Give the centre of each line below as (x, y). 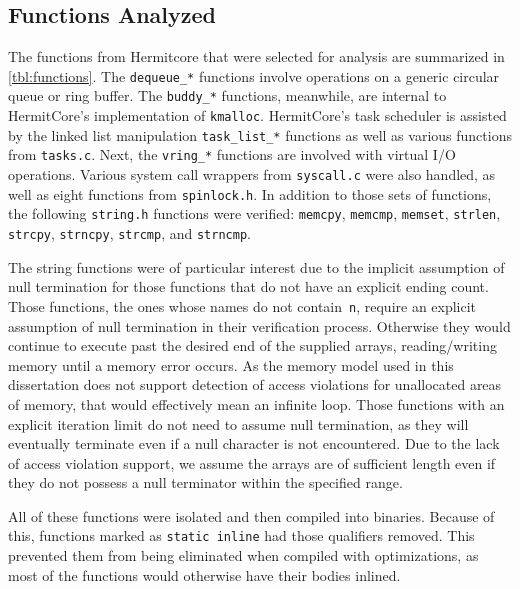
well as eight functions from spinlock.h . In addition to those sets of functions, (250, 193)
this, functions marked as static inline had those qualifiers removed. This (241, 535)
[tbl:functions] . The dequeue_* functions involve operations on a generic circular (254, 75)
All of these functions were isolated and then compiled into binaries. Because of (251, 515)
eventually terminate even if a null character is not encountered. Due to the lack (254, 443)
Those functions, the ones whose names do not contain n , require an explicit (242, 305)
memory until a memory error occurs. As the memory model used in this (231, 364)
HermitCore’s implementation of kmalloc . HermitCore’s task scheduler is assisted (257, 115)
